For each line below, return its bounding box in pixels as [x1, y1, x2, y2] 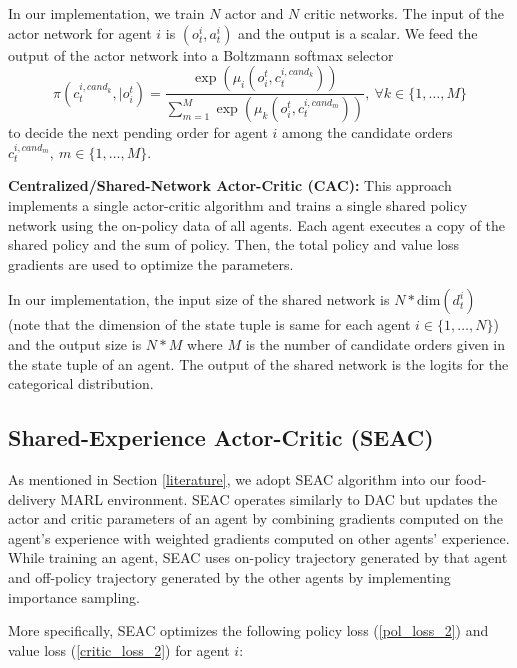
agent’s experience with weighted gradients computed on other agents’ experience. [8, 527, 510, 548]
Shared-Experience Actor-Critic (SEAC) [8, 422, 434, 453]
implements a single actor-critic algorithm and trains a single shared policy [8, 195, 468, 216]
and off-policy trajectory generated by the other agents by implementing [8, 566, 451, 587]
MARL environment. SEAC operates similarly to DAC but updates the [60, 488, 498, 509]
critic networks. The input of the [304, 3, 505, 23]
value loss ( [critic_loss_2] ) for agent [8, 639, 230, 660]
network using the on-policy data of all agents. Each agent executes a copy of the [8, 214, 506, 235]
